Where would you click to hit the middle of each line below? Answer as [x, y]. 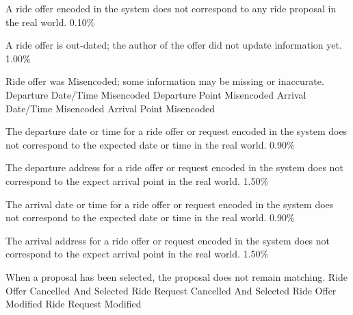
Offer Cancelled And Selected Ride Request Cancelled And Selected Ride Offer [171, 290]
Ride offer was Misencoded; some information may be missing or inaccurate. [165, 81]
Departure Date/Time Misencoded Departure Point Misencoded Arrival [156, 94]
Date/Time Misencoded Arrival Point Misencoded [110, 108]
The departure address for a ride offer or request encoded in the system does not [174, 167]
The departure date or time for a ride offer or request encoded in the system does [176, 131]
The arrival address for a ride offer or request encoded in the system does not [168, 240]
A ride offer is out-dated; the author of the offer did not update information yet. [174, 45]
